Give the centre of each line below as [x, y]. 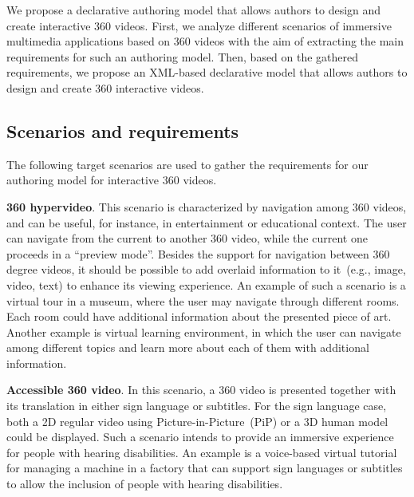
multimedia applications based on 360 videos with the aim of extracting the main [205, 41]
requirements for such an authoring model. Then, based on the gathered [183, 56]
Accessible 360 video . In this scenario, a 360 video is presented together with [201, 390]
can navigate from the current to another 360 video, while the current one [187, 238]
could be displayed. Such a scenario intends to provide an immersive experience [200, 437]
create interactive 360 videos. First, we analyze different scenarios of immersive [199, 25]
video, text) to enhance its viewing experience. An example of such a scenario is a [206, 284]
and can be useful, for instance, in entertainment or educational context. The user [207, 222]
